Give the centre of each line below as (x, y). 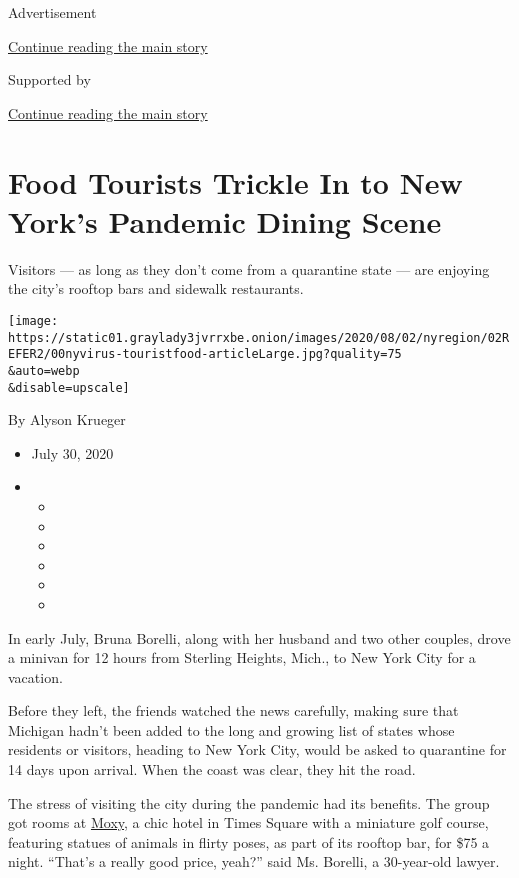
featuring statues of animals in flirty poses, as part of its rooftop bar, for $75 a (249, 841)
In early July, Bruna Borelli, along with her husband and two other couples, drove (259, 637)
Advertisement (52, 12)
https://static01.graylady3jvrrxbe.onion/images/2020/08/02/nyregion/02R (259, 337)
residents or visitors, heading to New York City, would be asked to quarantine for (257, 749)
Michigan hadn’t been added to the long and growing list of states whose (231, 729)
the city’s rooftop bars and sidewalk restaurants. (156, 288)
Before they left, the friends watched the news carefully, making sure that (233, 710)
